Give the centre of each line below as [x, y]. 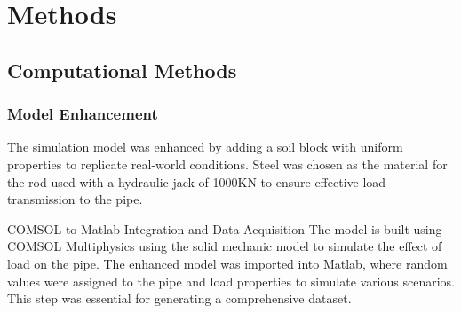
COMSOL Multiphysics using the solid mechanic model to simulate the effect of [225, 246]
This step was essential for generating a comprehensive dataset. [179, 298]
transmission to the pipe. [75, 199]
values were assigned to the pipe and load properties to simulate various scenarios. [231, 281]
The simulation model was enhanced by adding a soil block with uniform [205, 147]
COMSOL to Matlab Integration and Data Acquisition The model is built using [225, 228]
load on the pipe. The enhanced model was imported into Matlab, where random [227, 263]
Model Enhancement [83, 114]
